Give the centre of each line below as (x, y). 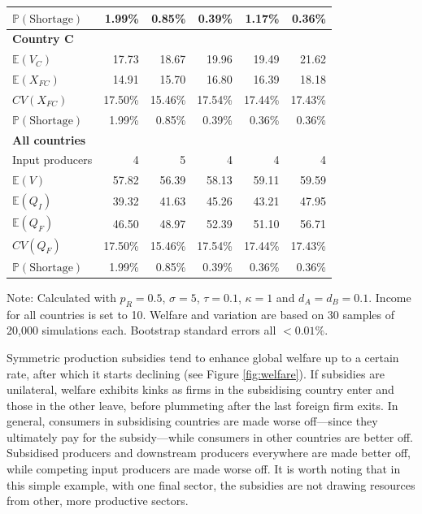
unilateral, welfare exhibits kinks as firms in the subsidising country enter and (200, 389)
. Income (390, 297)
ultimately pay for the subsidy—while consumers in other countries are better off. (210, 436)
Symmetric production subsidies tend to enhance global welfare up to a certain (203, 357)
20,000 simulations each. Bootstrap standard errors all (141, 330)
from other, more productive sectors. (98, 501)
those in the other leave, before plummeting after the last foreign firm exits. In (202, 405)
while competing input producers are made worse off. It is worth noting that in (204, 469)
